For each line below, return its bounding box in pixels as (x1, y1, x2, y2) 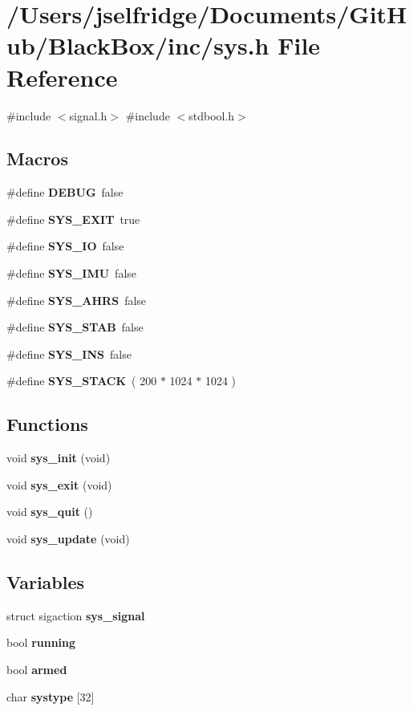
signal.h (69, 107, 107, 124)
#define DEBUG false (6, 184, 123, 201)
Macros (6, 146, 68, 171)
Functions (6, 412, 88, 437)
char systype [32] (6, 688, 95, 705)
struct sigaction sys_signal (6, 607, 145, 624)
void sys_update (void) (6, 530, 130, 547)
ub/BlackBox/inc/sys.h (6, 29, 269, 62)
